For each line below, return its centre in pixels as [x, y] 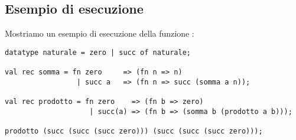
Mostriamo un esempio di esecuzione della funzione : [100, 33]
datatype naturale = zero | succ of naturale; [98, 52]
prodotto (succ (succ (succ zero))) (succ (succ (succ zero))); [134, 131]
